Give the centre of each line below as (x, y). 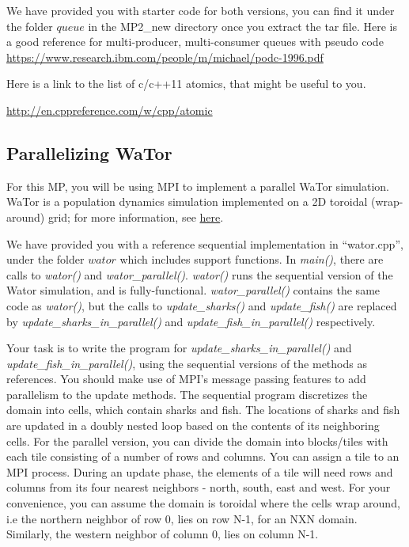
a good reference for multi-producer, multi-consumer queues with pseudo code (195, 42)
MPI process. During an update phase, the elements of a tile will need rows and (200, 471)
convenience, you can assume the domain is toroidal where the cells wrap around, (203, 503)
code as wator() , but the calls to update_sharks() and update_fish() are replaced (202, 305)
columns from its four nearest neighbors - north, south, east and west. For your (199, 487)
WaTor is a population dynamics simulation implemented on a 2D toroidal (187, 201)
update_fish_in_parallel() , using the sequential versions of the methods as (187, 363)
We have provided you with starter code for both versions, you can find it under (201, 10)
